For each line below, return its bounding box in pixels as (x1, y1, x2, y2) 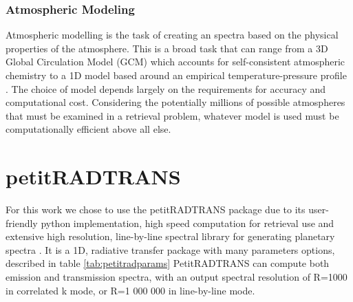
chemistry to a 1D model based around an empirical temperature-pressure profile (6, 68, 347, 82)
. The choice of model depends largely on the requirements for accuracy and (6, 81, 326, 96)
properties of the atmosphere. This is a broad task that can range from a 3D (6, 41, 328, 55)
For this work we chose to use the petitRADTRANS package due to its (6, 202, 306, 217)
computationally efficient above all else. (6, 122, 171, 136)
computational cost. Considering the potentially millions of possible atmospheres (6, 95, 345, 109)
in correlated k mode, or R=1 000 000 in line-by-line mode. (6, 283, 255, 297)
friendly (6, 215, 38, 230)
